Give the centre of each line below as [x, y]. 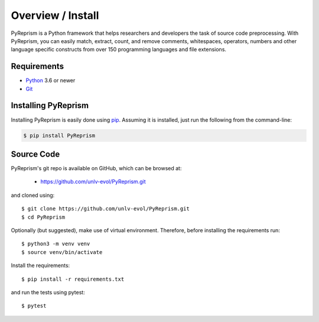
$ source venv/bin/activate [62, 252]
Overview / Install [55, 15]
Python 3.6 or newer [51, 80]
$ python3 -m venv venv [56, 244]
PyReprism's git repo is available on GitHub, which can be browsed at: [96, 168]
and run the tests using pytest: [48, 292]
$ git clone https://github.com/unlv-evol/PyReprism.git [106, 209]
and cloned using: [33, 195]
